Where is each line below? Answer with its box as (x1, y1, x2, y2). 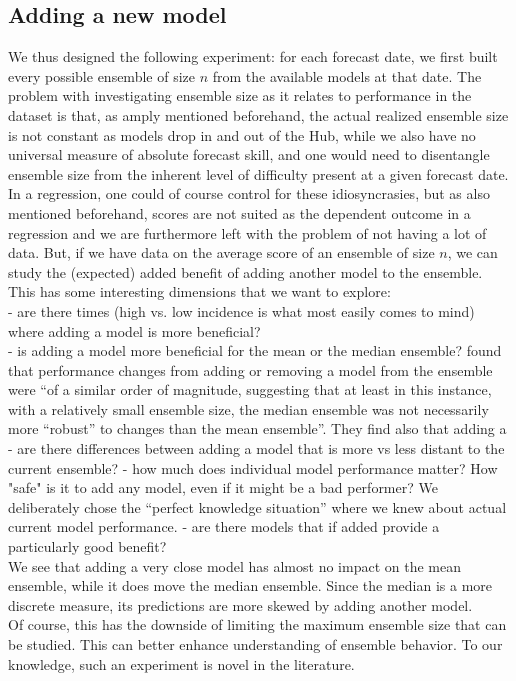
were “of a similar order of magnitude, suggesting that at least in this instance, (8, 379, 492, 400)
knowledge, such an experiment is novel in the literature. (8, 653, 355, 674)
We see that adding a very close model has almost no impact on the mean (8, 555, 461, 576)
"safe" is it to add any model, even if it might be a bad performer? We (8, 477, 438, 498)
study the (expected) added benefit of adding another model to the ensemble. (8, 261, 483, 282)
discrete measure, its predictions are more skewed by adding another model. (8, 594, 473, 615)
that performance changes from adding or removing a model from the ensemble (8, 359, 493, 380)
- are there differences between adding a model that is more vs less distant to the (8, 438, 505, 459)
